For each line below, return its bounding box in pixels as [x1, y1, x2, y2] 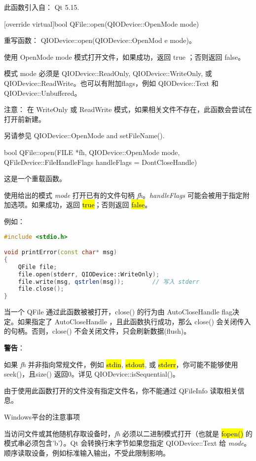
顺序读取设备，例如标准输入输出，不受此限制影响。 [4, 447, 170, 458]
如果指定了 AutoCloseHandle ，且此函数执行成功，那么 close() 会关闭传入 [17, 316, 251, 326]
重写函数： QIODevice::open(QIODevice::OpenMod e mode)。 [4, 35, 196, 45]
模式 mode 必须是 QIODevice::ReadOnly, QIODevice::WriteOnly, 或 [4, 68, 212, 78]
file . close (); [18, 285, 64, 293]
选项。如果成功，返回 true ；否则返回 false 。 [10, 199, 152, 210]
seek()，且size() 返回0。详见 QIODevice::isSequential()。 [4, 369, 180, 379]
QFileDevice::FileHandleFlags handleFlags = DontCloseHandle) [4, 156, 197, 167]
